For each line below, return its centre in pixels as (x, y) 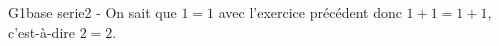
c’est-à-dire (41, 31)
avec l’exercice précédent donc (310, 12)
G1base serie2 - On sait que (92, 12)
